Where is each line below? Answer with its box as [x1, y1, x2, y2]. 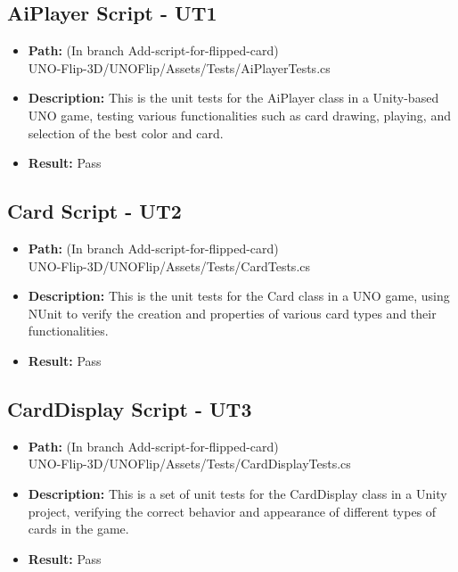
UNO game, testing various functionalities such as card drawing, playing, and [28, 105, 451, 124]
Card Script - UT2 [7, 197, 182, 225]
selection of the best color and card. [28, 123, 224, 142]
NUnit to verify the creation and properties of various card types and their [28, 303, 437, 322]
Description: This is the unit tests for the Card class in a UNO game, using [28, 286, 450, 305]
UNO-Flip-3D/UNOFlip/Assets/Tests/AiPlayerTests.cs [28, 58, 331, 77]
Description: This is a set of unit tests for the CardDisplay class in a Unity [28, 484, 447, 502]
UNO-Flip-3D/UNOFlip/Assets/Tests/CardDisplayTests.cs [28, 454, 351, 473]
